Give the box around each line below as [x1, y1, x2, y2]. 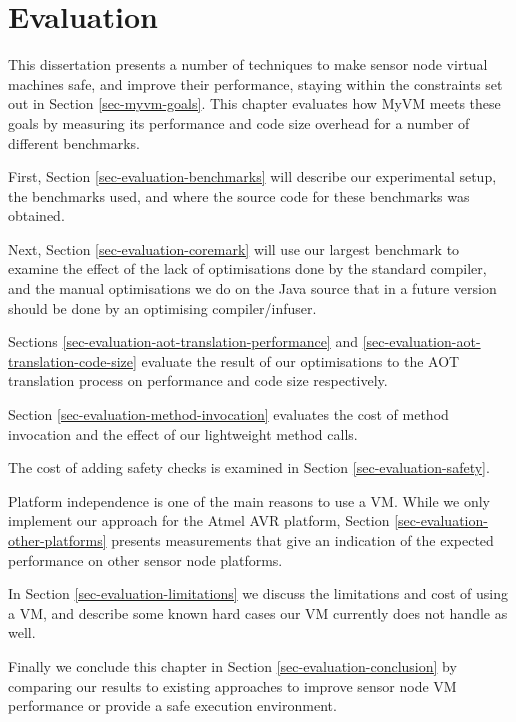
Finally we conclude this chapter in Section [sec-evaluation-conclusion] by [8, 655, 457, 676]
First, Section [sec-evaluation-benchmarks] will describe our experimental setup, [8, 166, 497, 187]
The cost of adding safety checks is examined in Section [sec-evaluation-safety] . [8, 457, 490, 478]
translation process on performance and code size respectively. [8, 370, 388, 391]
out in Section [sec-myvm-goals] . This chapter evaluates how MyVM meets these [8, 93, 501, 114]
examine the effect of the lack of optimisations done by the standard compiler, [8, 258, 487, 279]
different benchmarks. [8, 132, 140, 153]
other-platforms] [8, 530, 107, 550]
